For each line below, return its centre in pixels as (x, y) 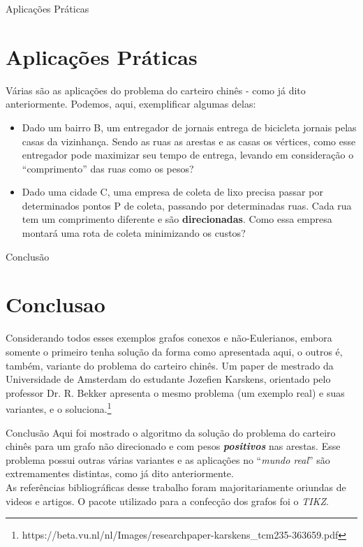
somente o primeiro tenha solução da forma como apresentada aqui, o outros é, (174, 351)
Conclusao (55, 304)
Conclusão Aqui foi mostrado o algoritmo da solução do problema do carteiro (171, 432)
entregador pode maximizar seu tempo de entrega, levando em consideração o (188, 155)
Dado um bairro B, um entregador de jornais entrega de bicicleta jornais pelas (189, 127)
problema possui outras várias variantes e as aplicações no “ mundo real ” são (168, 459)
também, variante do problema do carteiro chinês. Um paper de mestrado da (170, 365)
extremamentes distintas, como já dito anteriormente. (120, 473)
